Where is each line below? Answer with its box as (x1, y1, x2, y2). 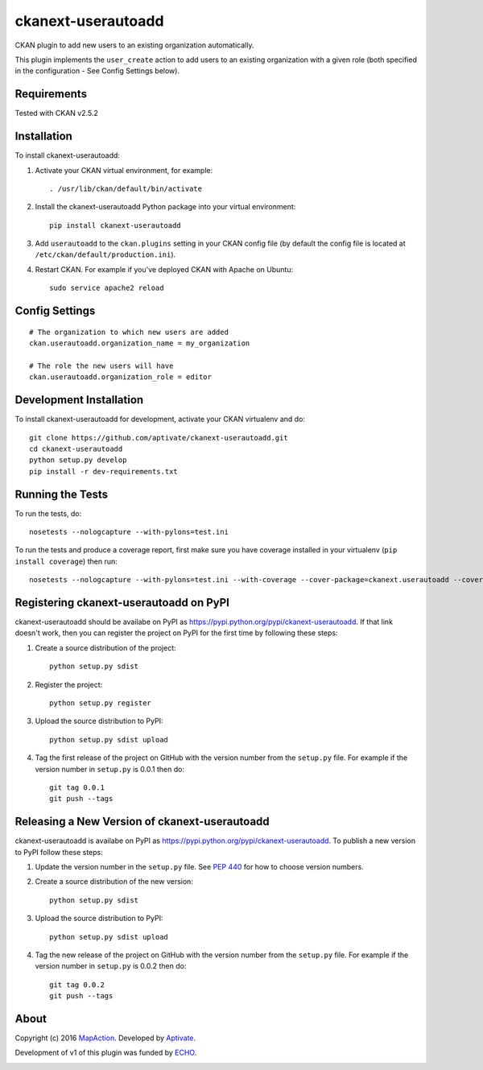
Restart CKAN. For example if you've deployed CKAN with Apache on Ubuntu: (35, 264, 294, 274)
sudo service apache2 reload (49, 283, 164, 293)
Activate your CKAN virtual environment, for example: (35, 165, 213, 175)
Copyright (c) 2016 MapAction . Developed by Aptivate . (14, 1033, 196, 1043)
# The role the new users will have (29, 361, 174, 370)
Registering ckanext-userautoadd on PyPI (14, 596, 229, 609)
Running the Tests (14, 487, 109, 501)
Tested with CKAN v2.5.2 (14, 109, 98, 118)
